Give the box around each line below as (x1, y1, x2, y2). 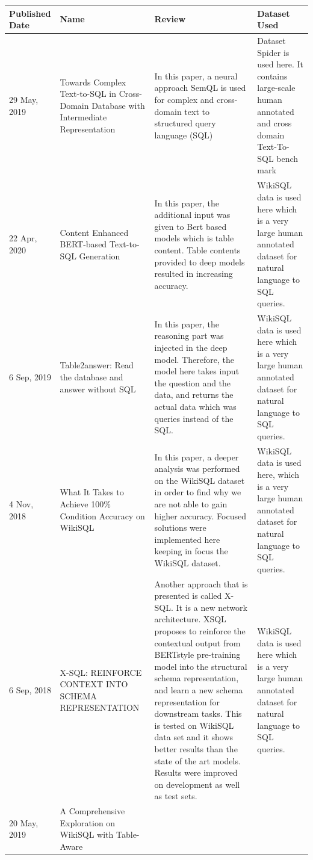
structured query (154, 117, 216, 129)
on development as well (154, 778, 240, 790)
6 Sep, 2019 (9, 371, 51, 383)
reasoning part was (154, 329, 224, 342)
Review (154, 13, 186, 25)
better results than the (154, 742, 238, 755)
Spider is (257, 46, 290, 58)
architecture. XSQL (154, 613, 226, 625)
